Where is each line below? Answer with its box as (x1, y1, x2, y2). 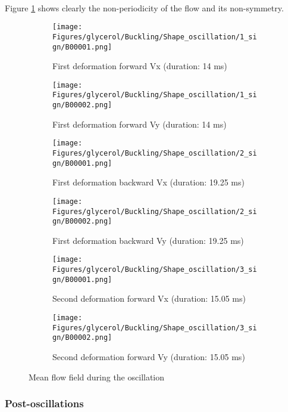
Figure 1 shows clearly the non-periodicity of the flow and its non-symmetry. (5, 1, 284, 14)
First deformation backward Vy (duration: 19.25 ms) (52, 234, 244, 246)
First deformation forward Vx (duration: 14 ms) (52, 60, 227, 72)
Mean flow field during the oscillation (29, 370, 165, 383)
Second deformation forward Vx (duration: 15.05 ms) (52, 292, 246, 305)
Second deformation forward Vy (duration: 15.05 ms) (52, 350, 245, 363)
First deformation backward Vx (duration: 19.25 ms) (52, 176, 245, 188)
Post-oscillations (5, 396, 84, 411)
